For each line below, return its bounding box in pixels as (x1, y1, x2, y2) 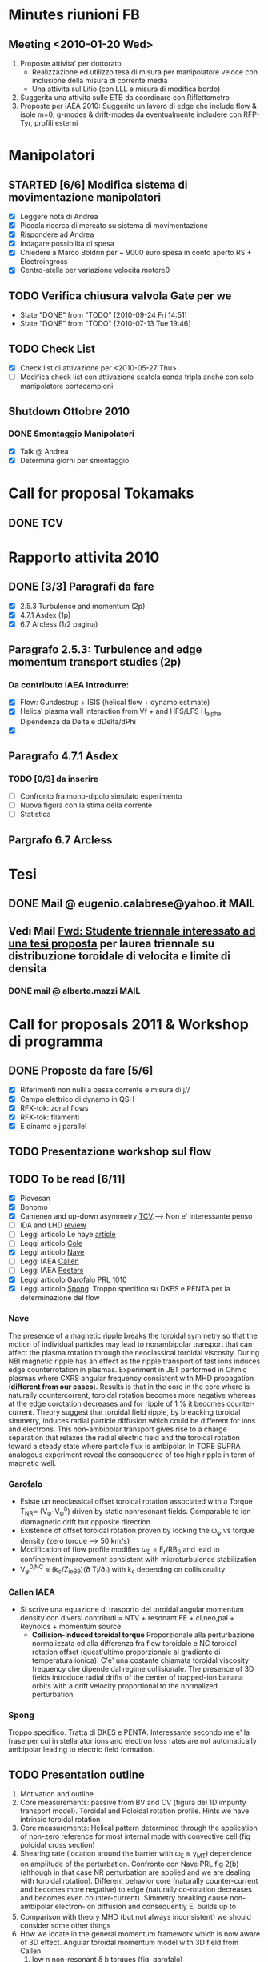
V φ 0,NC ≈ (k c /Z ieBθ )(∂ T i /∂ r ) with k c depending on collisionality (19, 1563, 226, 1576)
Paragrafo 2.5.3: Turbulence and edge (8, 643, 202, 657)
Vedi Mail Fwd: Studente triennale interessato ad (8, 924, 256, 938)
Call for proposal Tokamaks (8, 484, 194, 503)
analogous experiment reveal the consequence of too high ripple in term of (8, 1450, 256, 1459)
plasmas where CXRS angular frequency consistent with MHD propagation (8, 1373, 254, 1383)
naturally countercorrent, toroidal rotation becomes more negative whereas (8, 1390, 256, 1399)
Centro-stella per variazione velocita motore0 (19, 266, 170, 275)
